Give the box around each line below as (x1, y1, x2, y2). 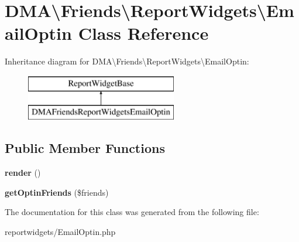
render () (5, 166, 41, 179)
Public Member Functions (5, 139, 165, 157)
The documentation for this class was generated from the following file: (5, 206, 259, 218)
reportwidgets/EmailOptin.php (5, 226, 116, 238)
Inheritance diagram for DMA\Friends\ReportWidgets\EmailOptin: (5, 55, 249, 67)
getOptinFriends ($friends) (5, 186, 109, 198)
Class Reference (78, 21, 209, 45)
